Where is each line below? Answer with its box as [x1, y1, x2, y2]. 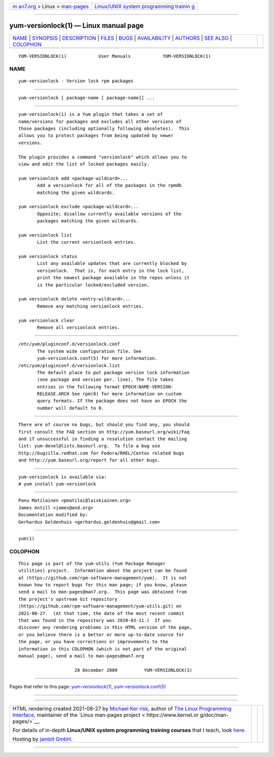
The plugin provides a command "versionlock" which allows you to [18, 154, 187, 160]
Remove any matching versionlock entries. [37, 303, 145, 309]
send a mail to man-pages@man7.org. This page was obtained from [18, 589, 187, 595]
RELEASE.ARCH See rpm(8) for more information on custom [37, 391, 182, 397]
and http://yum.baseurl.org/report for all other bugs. [18, 457, 160, 463]
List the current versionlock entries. [37, 239, 136, 245]
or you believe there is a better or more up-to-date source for [18, 632, 185, 637]
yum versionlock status [18, 254, 78, 259]
